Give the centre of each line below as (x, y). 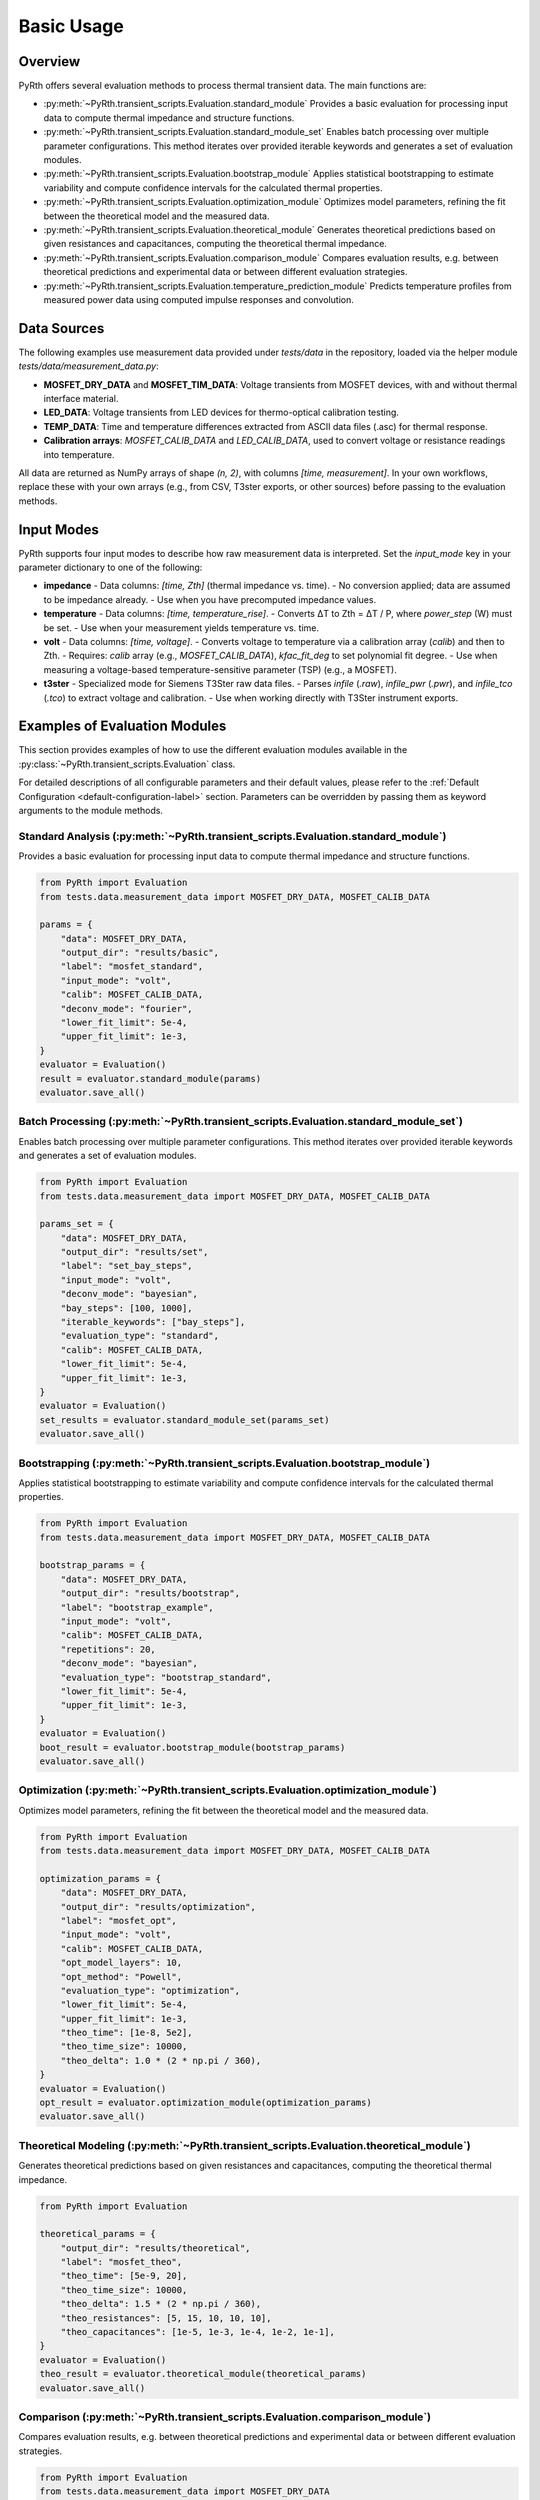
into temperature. (79, 454)
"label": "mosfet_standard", (132, 966)
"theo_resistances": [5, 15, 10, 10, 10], (166, 2318)
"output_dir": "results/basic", (140, 953)
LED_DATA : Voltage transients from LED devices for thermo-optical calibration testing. (221, 412)
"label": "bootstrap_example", (137, 1607)
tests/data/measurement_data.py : (88, 366)
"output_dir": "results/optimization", (158, 1906)
